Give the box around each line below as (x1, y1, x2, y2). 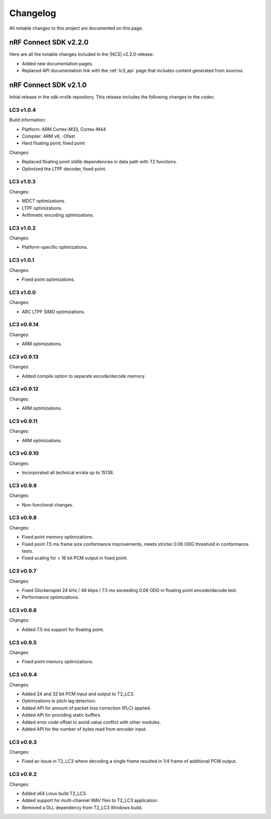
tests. (22, 548, 34, 554)
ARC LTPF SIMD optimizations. (22, 309, 85, 315)
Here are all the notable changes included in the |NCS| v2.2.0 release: (9, 51, 154, 57)
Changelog (9, 8, 56, 19)
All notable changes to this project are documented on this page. (9, 25, 144, 31)
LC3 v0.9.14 (9, 321, 39, 328)
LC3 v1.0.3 (9, 178, 36, 185)
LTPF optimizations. (22, 205, 63, 211)
